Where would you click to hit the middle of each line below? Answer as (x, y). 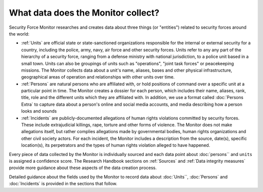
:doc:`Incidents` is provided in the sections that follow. (63, 184)
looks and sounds (39, 111)
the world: (19, 34)
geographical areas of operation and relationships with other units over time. (98, 77)
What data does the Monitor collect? (84, 13)
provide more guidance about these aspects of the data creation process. (83, 168)
